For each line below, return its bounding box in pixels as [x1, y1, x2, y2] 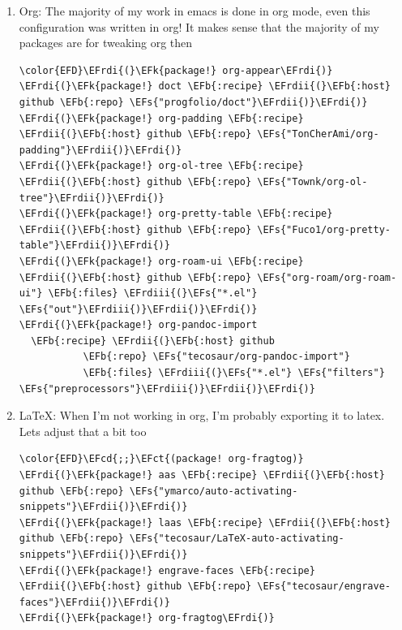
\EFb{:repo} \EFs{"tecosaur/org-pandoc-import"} [83, 351, 350, 363]
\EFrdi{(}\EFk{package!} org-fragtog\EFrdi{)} [19, 612, 275, 624]
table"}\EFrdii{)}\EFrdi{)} [19, 239, 170, 252]
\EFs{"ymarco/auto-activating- [129, 485, 298, 497]
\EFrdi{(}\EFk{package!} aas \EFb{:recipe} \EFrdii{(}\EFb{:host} [19, 469, 385, 481]
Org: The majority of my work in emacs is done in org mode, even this [19, 2, 370, 19]
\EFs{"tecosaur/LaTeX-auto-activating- [129, 533, 344, 545]
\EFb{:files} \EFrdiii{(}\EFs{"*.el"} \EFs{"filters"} [83, 367, 385, 379]
